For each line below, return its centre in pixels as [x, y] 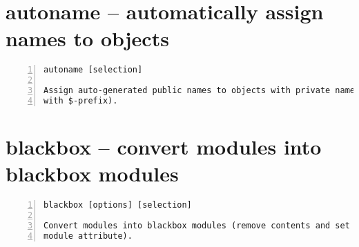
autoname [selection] [93, 70]
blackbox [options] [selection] [118, 205]
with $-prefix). [81, 100]
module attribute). [88, 236]
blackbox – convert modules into [164, 146]
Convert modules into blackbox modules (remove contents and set [197, 225]
